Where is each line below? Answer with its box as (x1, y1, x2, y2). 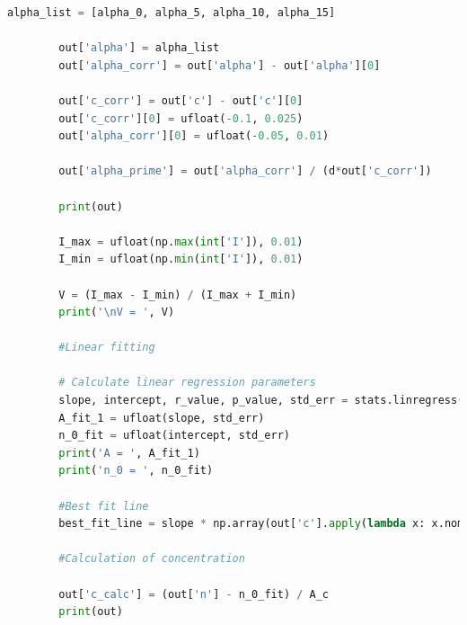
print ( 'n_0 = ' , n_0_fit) (58, 464, 214, 478)
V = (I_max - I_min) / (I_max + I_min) (58, 288, 297, 301)
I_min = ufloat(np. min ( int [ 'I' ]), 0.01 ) (58, 253, 304, 266)
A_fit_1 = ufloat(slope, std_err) (58, 411, 265, 424)
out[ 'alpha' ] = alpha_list (58, 41, 220, 55)
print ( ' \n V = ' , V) (58, 306, 175, 319)
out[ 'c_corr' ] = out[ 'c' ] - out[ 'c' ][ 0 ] (58, 94, 304, 107)
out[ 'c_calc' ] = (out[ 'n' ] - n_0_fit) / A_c (58, 587, 330, 601)
